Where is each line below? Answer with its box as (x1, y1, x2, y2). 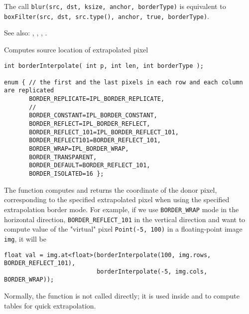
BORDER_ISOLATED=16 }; (29, 170, 104, 178)
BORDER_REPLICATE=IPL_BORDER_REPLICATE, (29, 95, 165, 103)
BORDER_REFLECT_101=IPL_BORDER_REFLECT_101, (29, 128, 179, 136)
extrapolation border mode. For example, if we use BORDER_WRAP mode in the (4, 204, 239, 214)
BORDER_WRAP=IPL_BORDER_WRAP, (29, 145, 129, 153)
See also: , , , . (4, 27, 47, 38)
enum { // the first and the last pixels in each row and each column (4, 78, 243, 86)
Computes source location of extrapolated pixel (4, 44, 148, 54)
